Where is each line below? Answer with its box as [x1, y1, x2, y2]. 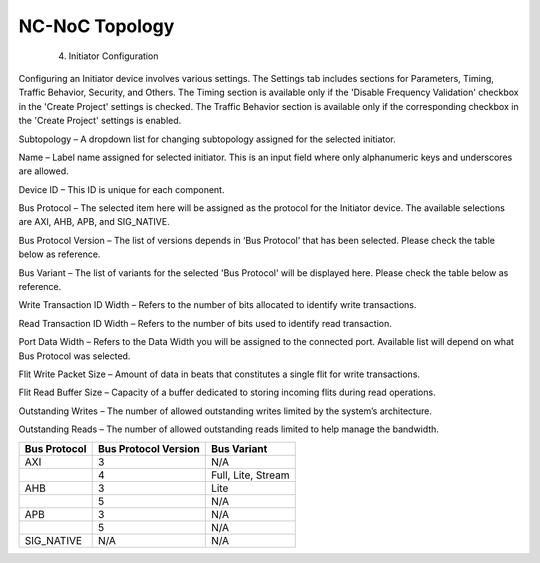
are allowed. [18, 165, 69, 177]
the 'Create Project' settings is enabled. [18, 115, 182, 127]
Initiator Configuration [68, 50, 159, 62]
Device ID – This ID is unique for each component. [18, 183, 225, 195]
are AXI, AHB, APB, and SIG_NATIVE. [18, 216, 170, 228]
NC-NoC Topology [18, 15, 175, 37]
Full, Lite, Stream [210, 468, 290, 482]
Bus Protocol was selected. [18, 350, 131, 362]
